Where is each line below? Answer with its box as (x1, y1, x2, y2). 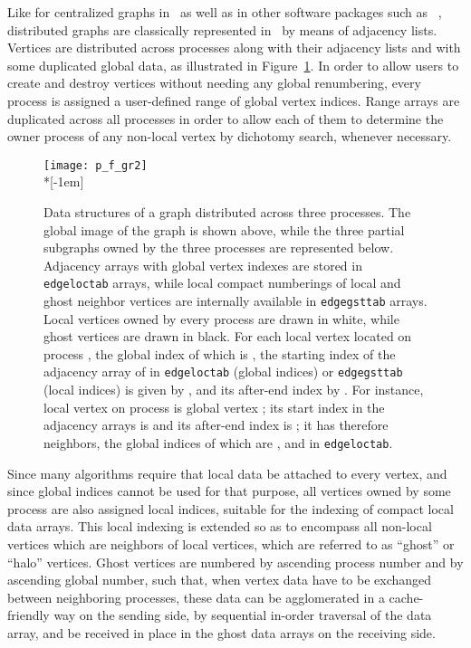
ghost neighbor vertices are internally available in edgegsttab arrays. (43, 291, 428, 310)
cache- (389, 587, 424, 606)
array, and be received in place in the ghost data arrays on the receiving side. (7, 623, 436, 642)
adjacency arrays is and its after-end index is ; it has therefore (43, 415, 389, 434)
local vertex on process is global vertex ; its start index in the (43, 397, 385, 416)
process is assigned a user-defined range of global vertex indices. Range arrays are (7, 91, 460, 110)
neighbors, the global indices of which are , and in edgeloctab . (43, 433, 393, 452)
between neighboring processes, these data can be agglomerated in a (7, 587, 385, 606)
